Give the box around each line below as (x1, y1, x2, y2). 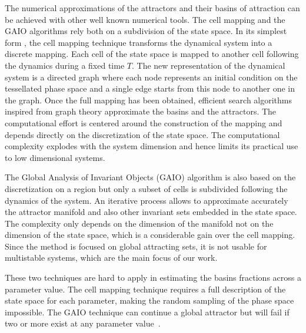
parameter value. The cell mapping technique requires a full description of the (5, 282, 286, 295)
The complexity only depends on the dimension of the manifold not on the (5, 217, 274, 229)
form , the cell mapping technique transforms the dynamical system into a (5, 36, 272, 48)
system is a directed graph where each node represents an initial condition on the (5, 70, 298, 83)
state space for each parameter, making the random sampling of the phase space (5, 294, 294, 307)
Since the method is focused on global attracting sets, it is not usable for (5, 240, 267, 252)
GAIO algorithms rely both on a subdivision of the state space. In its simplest (5, 25, 287, 37)
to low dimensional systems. (5, 151, 105, 163)
